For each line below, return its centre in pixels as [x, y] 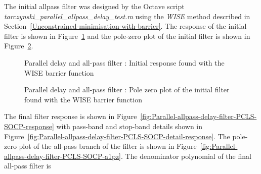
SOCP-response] [29, 126]
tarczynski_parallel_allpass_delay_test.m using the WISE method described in [127, 16]
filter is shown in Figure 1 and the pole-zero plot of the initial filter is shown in [127, 36]
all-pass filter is [28, 166]
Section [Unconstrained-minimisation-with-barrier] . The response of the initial [125, 26]
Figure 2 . [19, 46]
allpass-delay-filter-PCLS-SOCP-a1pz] [63, 156]
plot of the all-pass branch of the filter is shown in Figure [108, 146]
